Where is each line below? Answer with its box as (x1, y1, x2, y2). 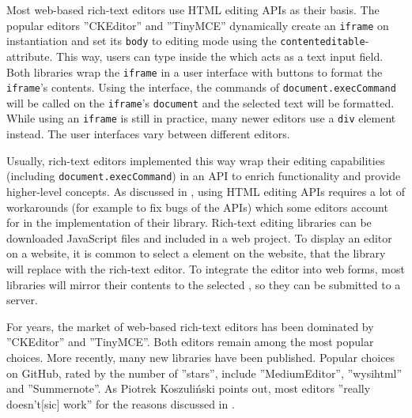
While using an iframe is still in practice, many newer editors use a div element (6, 110, 396, 126)
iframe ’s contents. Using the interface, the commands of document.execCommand (6, 79, 396, 96)
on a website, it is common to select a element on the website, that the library (6, 245, 386, 262)
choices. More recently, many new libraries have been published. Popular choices (6, 348, 395, 365)
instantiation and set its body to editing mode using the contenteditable (6, 32, 365, 49)
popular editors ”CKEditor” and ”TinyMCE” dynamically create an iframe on (6, 17, 389, 33)
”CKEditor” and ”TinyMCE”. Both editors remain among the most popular (6, 333, 374, 350)
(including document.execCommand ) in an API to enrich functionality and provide (6, 168, 401, 184)
